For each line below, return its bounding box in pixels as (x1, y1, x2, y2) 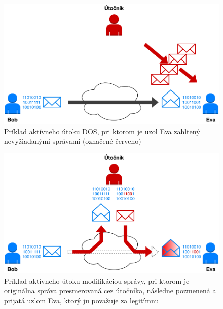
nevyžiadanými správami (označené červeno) (4, 136, 141, 146)
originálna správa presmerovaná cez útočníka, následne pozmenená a (4, 285, 216, 296)
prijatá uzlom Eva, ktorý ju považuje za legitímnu (4, 295, 159, 305)
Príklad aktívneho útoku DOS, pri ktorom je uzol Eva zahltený (4, 126, 200, 136)
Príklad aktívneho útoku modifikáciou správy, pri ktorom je (4, 275, 190, 286)
